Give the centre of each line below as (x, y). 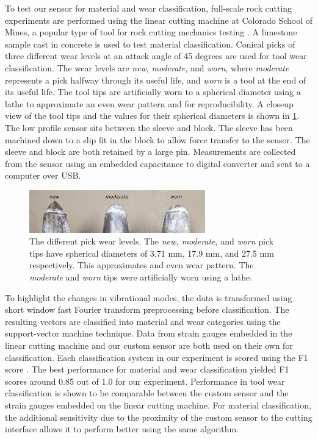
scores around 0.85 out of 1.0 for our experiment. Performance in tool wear (145, 381)
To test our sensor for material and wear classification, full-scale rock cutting (149, 8)
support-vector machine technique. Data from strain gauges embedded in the (149, 333)
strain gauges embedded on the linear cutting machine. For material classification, (158, 405)
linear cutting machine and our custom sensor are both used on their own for (149, 345)
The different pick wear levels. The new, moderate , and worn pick (152, 241)
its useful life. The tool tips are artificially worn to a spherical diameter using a (153, 92)
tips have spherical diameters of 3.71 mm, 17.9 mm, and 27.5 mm (152, 253)
